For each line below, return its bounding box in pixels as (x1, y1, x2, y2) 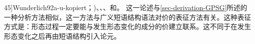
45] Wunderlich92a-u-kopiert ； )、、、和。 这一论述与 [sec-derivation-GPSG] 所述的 (4, 2, 248, 12)
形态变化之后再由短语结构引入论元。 (4, 30, 121, 41)
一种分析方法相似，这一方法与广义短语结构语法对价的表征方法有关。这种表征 (4, 12, 251, 22)
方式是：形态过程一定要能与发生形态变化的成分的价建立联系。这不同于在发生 (4, 21, 251, 31)
